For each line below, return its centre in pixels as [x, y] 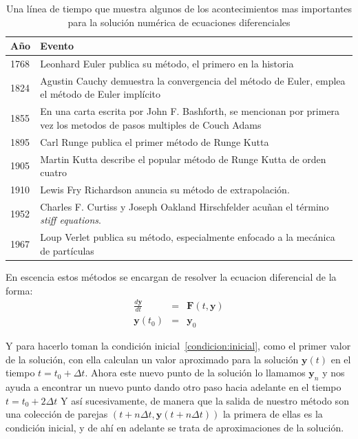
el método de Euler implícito [101, 94]
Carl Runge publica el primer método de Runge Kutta [155, 141]
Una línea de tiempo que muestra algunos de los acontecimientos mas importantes [179, 8]
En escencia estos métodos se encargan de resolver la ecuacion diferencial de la [171, 277]
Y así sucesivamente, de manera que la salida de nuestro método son [204, 400]
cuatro [54, 172]
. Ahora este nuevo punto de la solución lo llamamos [195, 373]
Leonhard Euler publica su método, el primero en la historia [167, 64]
